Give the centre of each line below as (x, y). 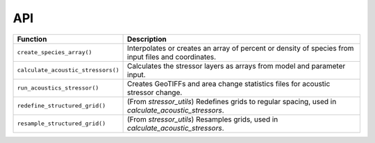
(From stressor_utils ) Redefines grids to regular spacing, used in (232, 101)
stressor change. (155, 92)
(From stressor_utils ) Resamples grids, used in (203, 119)
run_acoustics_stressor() (58, 88)
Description (147, 39)
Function (32, 39)
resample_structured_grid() (61, 124)
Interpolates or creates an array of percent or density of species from (241, 48)
